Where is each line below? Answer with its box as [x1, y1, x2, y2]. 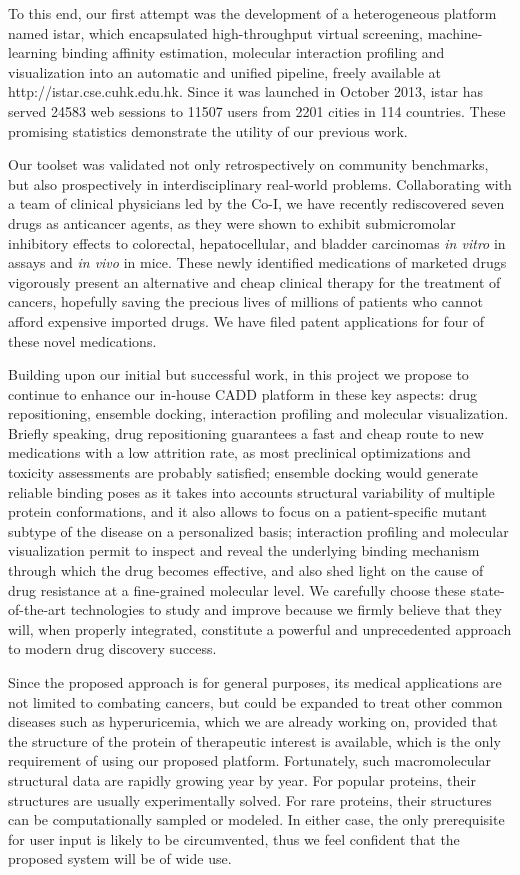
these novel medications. [8, 330, 157, 351]
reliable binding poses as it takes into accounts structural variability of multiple [8, 481, 495, 502]
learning [8, 42, 58, 63]
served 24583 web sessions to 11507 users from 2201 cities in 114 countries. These [8, 100, 506, 121]
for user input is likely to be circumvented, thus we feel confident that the [8, 828, 460, 849]
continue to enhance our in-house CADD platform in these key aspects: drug [8, 383, 478, 404]
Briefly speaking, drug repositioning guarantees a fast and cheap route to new [8, 422, 484, 443]
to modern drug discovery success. [8, 638, 217, 659]
